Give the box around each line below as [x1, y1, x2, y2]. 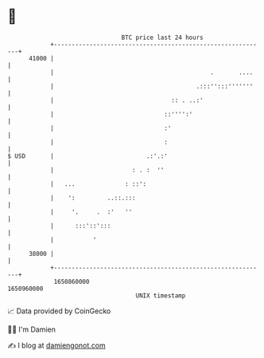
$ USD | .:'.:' [7, 151, 169, 160]
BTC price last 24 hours [121, 33, 204, 41]
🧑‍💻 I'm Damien [7, 325, 56, 334]
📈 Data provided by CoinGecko [7, 306, 111, 316]
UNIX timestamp [135, 291, 186, 300]
